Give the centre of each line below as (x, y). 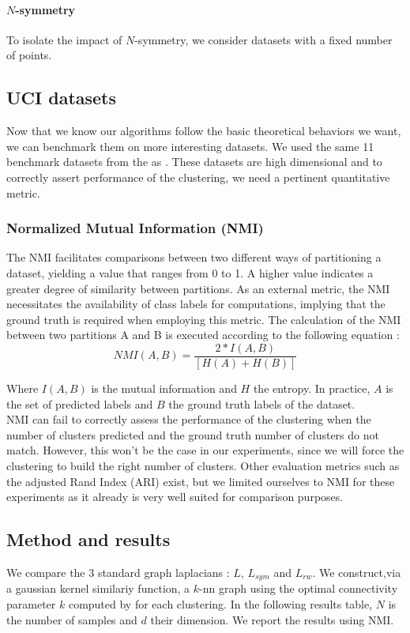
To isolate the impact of (64, 39)
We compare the (46, 572)
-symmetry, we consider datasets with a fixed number (263, 39)
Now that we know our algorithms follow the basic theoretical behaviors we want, (204, 131)
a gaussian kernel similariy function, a (98, 588)
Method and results (88, 539)
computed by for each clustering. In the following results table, (220, 604)
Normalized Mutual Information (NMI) (135, 228)
